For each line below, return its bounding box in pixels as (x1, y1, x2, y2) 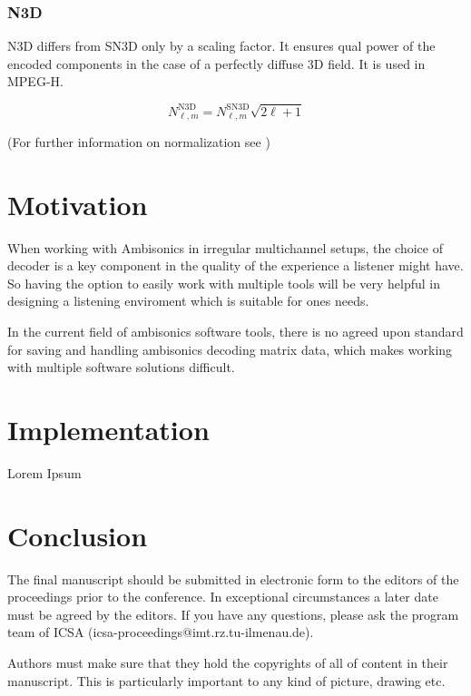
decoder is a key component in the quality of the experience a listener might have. (7, 256, 464, 275)
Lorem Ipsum (7, 463, 82, 482)
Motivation (7, 185, 148, 222)
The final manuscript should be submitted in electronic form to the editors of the (7, 569, 459, 588)
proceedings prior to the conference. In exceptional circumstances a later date (7, 587, 438, 606)
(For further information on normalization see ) (7, 132, 270, 151)
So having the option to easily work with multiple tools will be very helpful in (7, 273, 441, 292)
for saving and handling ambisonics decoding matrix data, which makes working (7, 339, 453, 358)
